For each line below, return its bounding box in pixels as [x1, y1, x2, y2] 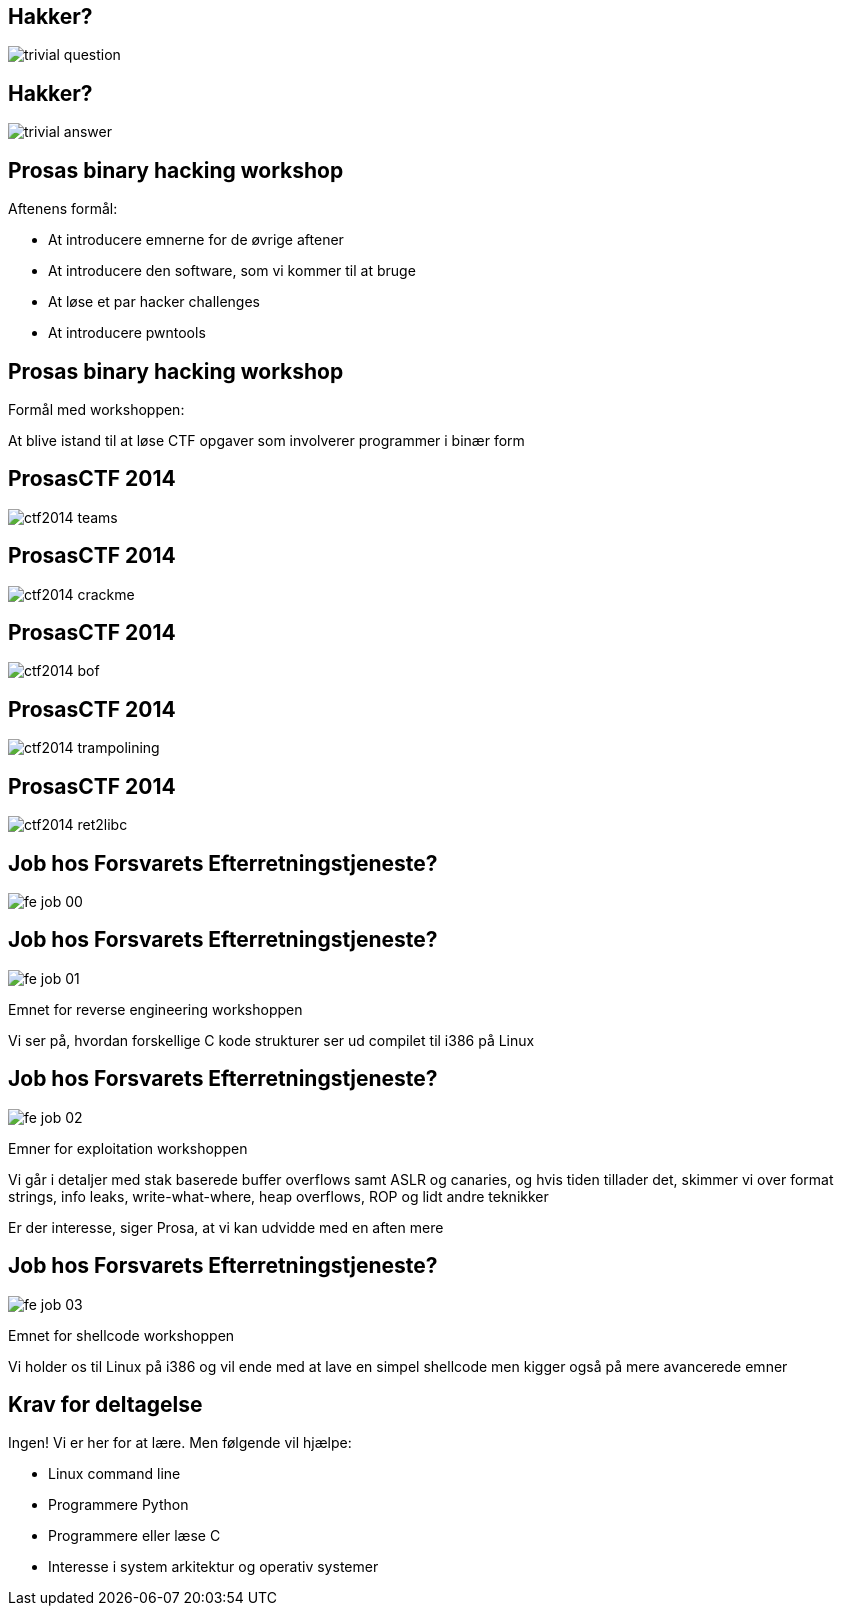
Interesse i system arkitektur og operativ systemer [48, 1558, 379, 1576]
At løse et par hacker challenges [48, 293, 261, 311]
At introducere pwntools [48, 324, 206, 342]
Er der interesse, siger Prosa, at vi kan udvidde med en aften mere [8, 1218, 444, 1236]
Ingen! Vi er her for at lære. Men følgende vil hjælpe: [8, 1434, 352, 1452]
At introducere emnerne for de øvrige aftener [48, 231, 344, 249]
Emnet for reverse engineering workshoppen [8, 1000, 303, 1018]
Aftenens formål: [8, 200, 118, 218]
